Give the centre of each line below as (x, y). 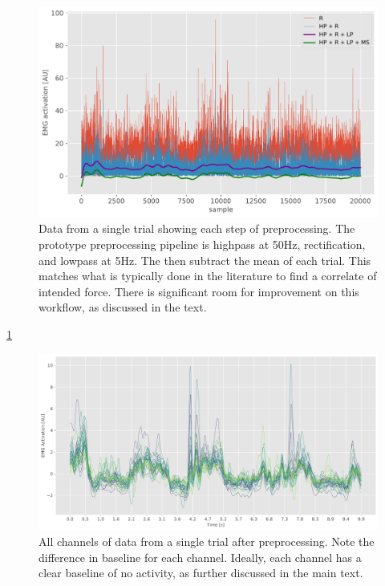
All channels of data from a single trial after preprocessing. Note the (207, 541)
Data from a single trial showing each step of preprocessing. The (197, 228)
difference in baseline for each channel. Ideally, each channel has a (200, 557)
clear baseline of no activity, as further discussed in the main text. (201, 573)
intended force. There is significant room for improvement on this (199, 291)
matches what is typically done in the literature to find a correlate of (208, 276)
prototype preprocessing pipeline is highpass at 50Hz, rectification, (202, 244)
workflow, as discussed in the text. (123, 307)
